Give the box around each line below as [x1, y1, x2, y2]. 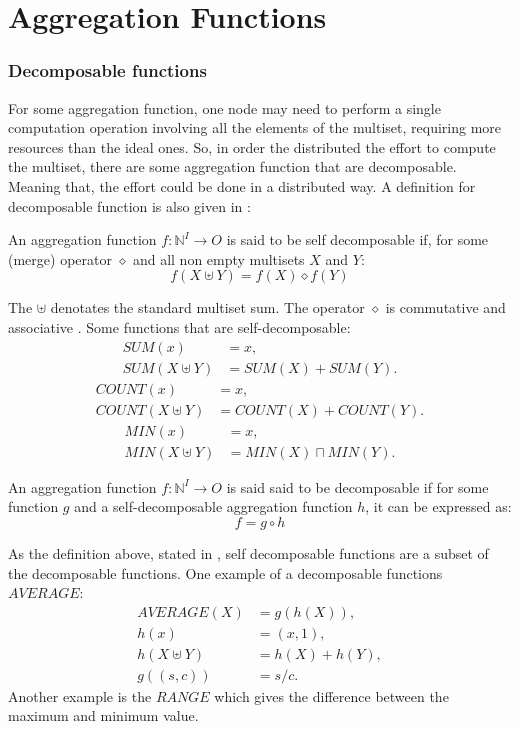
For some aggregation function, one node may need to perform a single [8, 97, 441, 118]
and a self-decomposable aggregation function [74, 496, 353, 517]
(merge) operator [8, 248, 112, 269]
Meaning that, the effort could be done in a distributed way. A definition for [8, 175, 476, 196]
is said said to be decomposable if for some [226, 476, 489, 497]
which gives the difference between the [214, 685, 449, 706]
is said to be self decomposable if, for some [226, 229, 489, 250]
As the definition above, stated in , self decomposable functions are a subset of [8, 542, 489, 563]
